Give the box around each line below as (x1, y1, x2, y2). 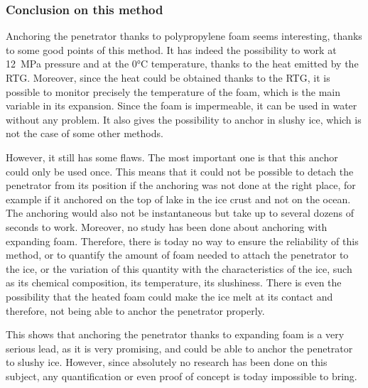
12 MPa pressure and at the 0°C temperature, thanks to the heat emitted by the (6, 56, 359, 71)
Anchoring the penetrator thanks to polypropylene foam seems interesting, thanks (6, 28, 362, 43)
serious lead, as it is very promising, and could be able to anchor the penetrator (6, 340, 353, 355)
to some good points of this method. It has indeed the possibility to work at (6, 42, 337, 57)
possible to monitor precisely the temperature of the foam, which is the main (6, 84, 341, 99)
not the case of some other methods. (6, 126, 163, 141)
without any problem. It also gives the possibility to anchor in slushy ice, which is (6, 112, 362, 126)
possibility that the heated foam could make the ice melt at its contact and (6, 289, 333, 303)
